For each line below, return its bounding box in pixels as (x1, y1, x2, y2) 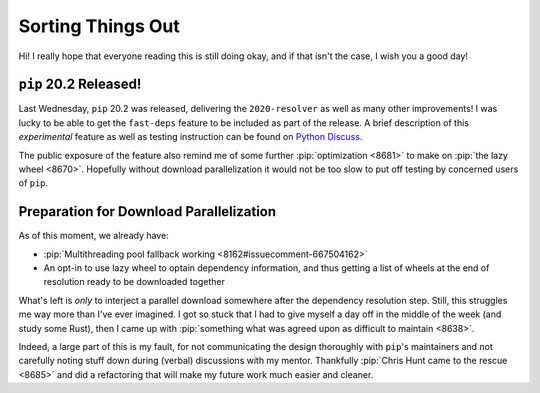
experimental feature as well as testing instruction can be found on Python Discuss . (18, 131, 363, 143)
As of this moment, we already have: (18, 230, 169, 242)
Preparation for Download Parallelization (18, 203, 277, 220)
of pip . (18, 177, 49, 189)
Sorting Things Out (18, 15, 180, 37)
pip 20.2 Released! (18, 76, 142, 93)
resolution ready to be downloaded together (43, 276, 225, 288)
